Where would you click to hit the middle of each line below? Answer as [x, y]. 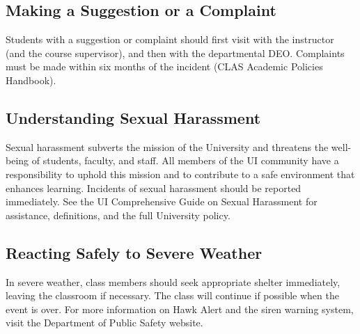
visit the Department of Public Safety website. [104, 323]
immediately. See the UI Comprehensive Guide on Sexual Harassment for [162, 201]
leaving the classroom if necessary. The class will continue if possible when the [172, 295]
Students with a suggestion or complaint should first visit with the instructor [170, 39]
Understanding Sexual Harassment [133, 117]
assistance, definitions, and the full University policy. [118, 215]
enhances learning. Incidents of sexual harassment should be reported [154, 188]
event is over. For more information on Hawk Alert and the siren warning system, [180, 309]
